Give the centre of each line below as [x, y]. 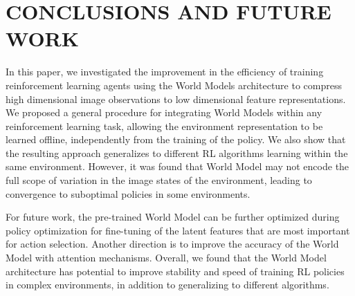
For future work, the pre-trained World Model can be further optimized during [173, 217]
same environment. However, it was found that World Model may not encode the [177, 166]
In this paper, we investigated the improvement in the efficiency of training [165, 72]
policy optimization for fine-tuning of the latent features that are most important [178, 230]
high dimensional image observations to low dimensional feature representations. [176, 99]
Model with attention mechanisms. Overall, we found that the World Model [166, 258]
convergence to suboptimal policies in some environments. [128, 193]
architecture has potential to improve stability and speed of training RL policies [175, 271]
